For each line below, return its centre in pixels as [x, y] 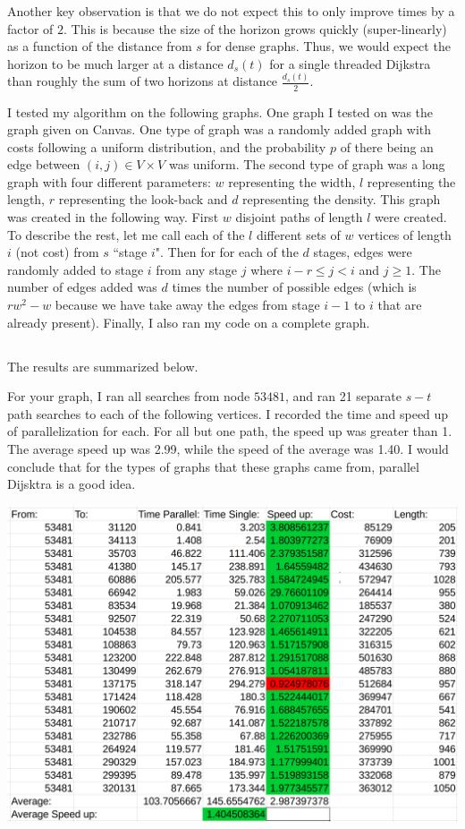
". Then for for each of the [227, 252]
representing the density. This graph [342, 199]
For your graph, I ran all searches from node [129, 396]
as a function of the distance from [100, 46]
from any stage [197, 269]
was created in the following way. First [113, 217]
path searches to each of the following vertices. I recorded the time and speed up [228, 413]
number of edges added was [82, 287]
